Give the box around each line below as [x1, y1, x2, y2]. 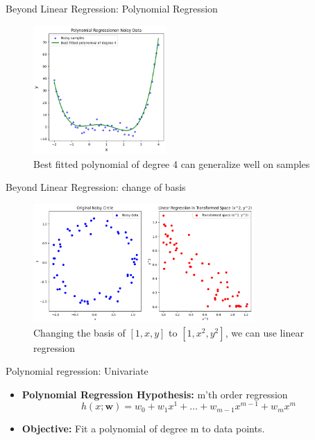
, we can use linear [225, 325, 304, 339]
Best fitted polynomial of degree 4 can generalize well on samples [33, 156, 310, 171]
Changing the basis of [33, 325, 126, 339]
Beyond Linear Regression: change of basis [6, 180, 186, 194]
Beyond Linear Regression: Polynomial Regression [6, 1, 218, 15]
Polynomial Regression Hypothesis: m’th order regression [22, 387, 288, 401]
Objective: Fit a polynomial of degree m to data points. [22, 421, 265, 436]
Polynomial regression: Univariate [6, 364, 148, 378]
